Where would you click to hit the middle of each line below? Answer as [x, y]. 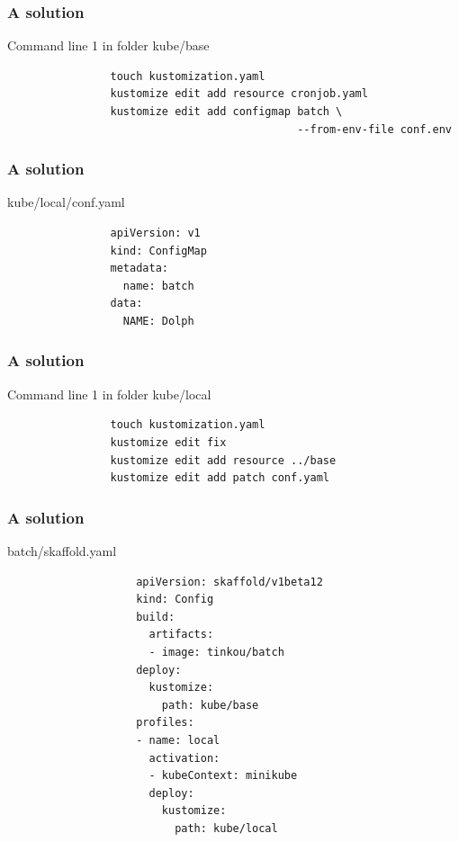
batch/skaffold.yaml [62, 550]
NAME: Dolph [158, 321]
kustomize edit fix [168, 442]
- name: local [178, 740]
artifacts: [181, 635]
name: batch [158, 286]
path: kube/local [226, 828]
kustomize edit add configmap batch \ [226, 112]
